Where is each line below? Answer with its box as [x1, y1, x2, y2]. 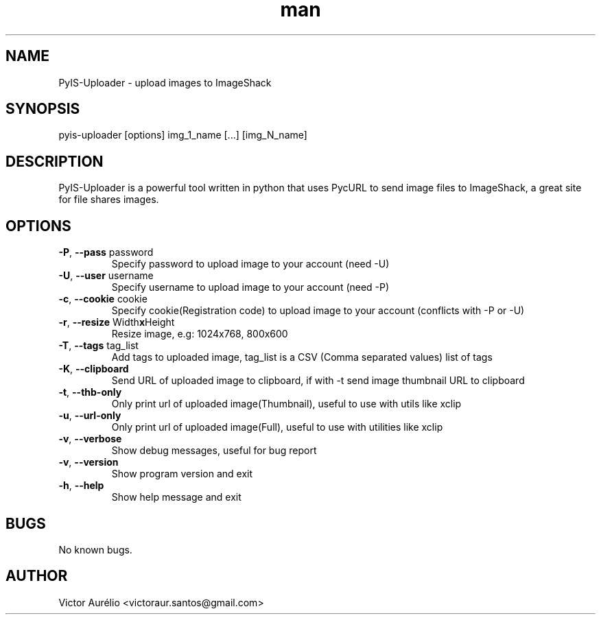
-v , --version [58, 456, 119, 468]
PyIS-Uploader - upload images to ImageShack [58, 76, 272, 88]
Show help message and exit [111, 491, 241, 503]
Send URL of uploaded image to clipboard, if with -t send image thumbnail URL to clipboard [111, 374, 525, 387]
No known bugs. [58, 543, 132, 556]
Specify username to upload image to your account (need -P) [111, 281, 390, 294]
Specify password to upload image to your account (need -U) [111, 258, 390, 270]
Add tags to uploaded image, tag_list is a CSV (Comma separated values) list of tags [111, 351, 493, 363]
